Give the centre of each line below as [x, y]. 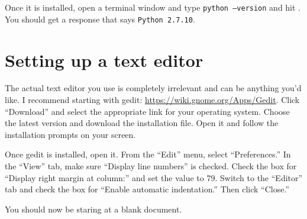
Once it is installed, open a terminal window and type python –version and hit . [153, 7]
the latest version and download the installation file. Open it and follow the [142, 123]
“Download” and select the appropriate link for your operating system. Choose [147, 111]
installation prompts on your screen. [70, 134]
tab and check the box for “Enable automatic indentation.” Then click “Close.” [147, 189]
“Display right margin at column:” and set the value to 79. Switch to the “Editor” [154, 177]
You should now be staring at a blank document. [93, 209]
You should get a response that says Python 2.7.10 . [100, 19]
